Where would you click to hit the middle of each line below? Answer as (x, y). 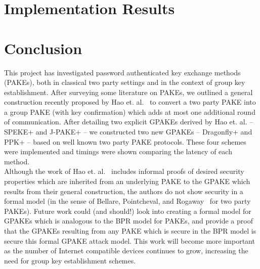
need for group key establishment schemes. (70, 260)
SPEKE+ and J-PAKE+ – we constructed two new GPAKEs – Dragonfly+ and (128, 132)
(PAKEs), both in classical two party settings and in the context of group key (125, 82)
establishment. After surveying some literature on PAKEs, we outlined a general (128, 92)
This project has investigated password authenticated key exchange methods (122, 72)
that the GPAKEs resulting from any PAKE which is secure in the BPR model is (130, 231)
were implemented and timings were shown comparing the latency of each (118, 151)
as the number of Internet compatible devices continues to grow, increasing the (126, 251)
